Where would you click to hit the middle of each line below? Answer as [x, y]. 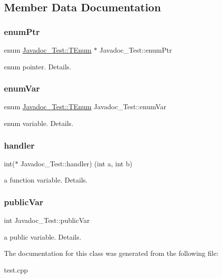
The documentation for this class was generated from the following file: [111, 253]
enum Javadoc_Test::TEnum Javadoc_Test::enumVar [85, 107]
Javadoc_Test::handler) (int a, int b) [76, 163]
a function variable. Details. [46, 180]
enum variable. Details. [39, 123]
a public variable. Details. [43, 236]
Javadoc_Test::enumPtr [136, 50]
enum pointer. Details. [38, 66]
